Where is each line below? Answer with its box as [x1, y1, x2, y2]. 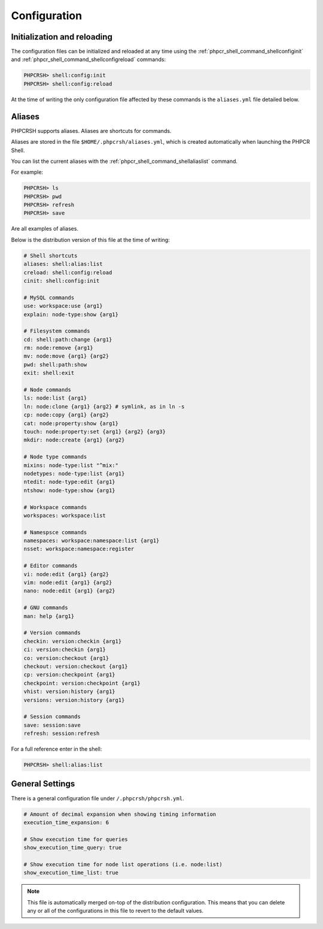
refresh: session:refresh [23, 730, 100, 737]
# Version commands [23, 630, 81, 636]
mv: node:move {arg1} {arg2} [23, 353, 109, 359]
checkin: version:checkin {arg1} [23, 638, 122, 644]
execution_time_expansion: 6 [23, 819, 109, 826]
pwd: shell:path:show [23, 361, 87, 368]
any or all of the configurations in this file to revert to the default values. [27, 907, 203, 915]
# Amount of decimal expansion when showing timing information [23, 810, 217, 818]
